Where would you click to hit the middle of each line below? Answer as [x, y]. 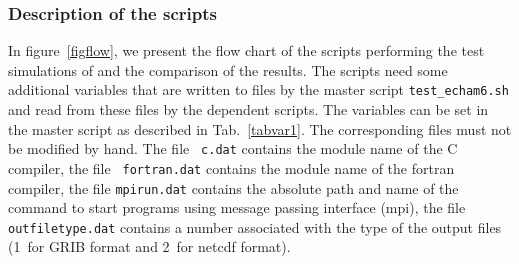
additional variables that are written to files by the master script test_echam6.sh [258, 89]
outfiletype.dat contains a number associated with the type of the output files [255, 226]
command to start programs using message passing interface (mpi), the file [237, 207]
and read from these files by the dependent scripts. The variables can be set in [248, 109]
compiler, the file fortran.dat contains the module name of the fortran [231, 167]
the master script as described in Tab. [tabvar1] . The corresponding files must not [260, 128]
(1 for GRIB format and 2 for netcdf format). [149, 246]
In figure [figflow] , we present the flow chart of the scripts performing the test [246, 50]
